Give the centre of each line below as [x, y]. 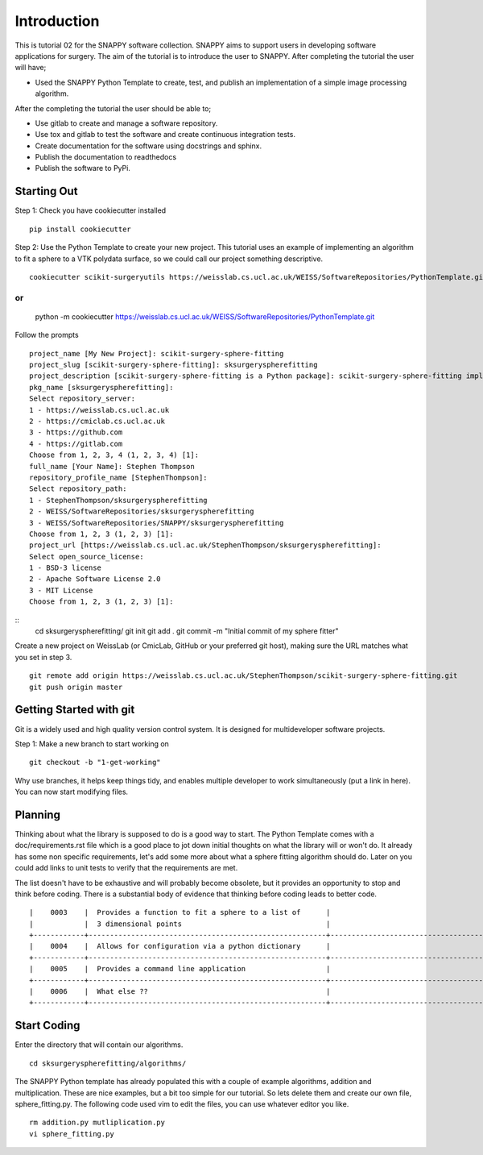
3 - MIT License [61, 590]
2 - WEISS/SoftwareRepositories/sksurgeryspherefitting [142, 511]
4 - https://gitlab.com [76, 444]
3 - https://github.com [76, 432]
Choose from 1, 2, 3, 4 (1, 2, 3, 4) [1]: [114, 455]
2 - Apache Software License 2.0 [95, 579]
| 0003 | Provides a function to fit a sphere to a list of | [180, 912]
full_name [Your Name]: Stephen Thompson [112, 466]
